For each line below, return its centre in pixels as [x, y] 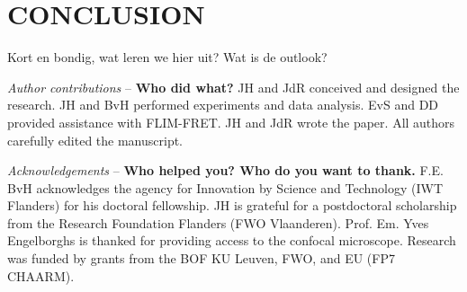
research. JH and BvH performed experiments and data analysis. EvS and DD [223, 105]
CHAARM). [41, 275]
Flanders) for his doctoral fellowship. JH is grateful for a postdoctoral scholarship [232, 205]
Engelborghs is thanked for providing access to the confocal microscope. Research [232, 240]
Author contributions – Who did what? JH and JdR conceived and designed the [233, 87]
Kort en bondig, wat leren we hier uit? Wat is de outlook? [167, 57]
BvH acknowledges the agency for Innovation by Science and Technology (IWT [225, 187]
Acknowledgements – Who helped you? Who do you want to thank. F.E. [225, 170]
